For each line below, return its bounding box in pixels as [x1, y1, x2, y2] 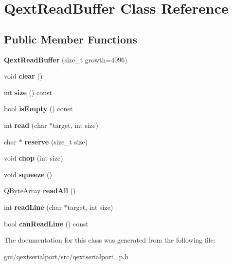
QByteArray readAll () [4, 185, 76, 196]
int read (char [4, 120, 47, 130]
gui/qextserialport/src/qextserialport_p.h [4, 251, 128, 261]
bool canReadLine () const [4, 218, 89, 228]
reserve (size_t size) [24, 136, 88, 146]
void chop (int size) [4, 153, 63, 163]
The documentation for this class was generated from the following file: [4, 235, 215, 245]
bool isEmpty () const [4, 103, 73, 114]
